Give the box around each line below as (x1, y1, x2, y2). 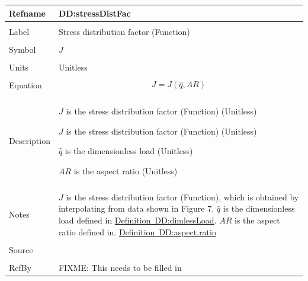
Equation (9, 78, 42, 91)
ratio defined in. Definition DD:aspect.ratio (58, 225, 216, 238)
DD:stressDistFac (58, 7, 131, 19)
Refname (9, 7, 46, 19)
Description (9, 135, 50, 147)
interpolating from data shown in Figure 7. (58, 202, 214, 215)
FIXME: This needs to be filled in (58, 261, 182, 273)
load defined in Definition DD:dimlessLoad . (58, 214, 217, 226)
